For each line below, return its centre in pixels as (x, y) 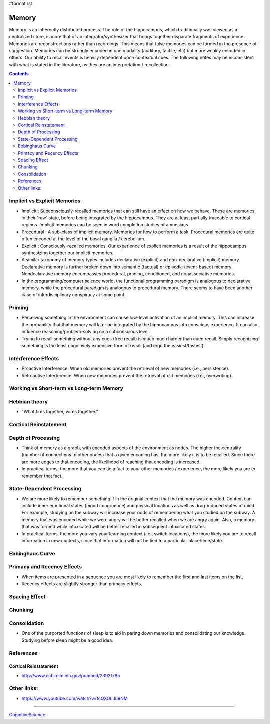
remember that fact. (42, 476)
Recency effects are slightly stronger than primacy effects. (82, 584)
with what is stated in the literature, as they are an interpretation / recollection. (90, 64)
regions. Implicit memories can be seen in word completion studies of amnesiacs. (106, 225)
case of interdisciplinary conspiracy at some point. (74, 295)
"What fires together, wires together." (60, 412)
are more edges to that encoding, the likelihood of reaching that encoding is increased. (111, 462)
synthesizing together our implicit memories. (68, 253)
